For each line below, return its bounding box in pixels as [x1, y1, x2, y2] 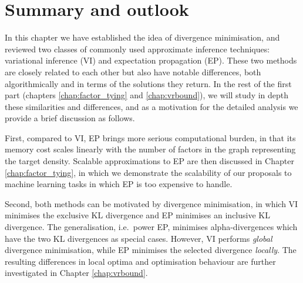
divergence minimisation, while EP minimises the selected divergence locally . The [5, 244, 297, 256]
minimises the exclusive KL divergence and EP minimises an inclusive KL [5, 209, 270, 221]
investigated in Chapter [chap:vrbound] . [5, 267, 148, 279]
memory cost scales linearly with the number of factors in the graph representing [5, 143, 296, 155]
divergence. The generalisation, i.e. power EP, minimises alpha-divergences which [5, 221, 298, 233]
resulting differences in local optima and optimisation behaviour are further [5, 255, 276, 267]
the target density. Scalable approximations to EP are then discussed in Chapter [5, 155, 294, 167]
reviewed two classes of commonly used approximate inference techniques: [5, 42, 270, 55]
